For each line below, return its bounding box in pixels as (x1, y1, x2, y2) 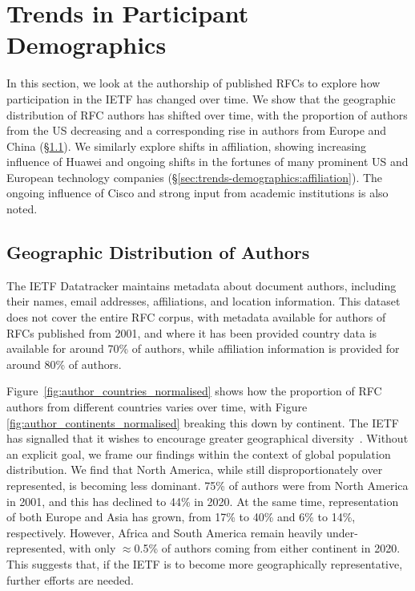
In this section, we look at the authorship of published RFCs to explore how (6, 75, 381, 91)
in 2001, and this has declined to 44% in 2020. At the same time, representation (6, 492, 399, 509)
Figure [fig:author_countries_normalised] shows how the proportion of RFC (6, 383, 382, 399)
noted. (6, 200, 38, 217)
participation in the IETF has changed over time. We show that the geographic (6, 90, 396, 107)
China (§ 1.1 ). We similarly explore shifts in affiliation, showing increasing (6, 137, 367, 154)
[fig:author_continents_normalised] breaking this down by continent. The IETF (6, 414, 400, 431)
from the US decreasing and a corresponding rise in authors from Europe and (6, 122, 387, 139)
